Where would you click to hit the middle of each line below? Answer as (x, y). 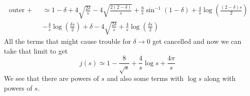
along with (220, 78)
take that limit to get (36, 50)
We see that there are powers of (51, 78)
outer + (21, 10)
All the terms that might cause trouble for (67, 41)
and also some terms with (145, 78)
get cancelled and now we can (197, 41)
